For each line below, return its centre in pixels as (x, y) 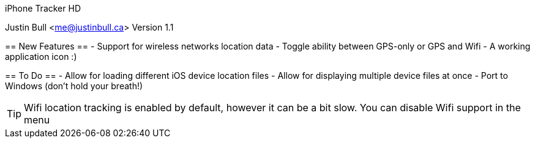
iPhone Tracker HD (43, 8)
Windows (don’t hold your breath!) (74, 86)
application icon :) (41, 57)
